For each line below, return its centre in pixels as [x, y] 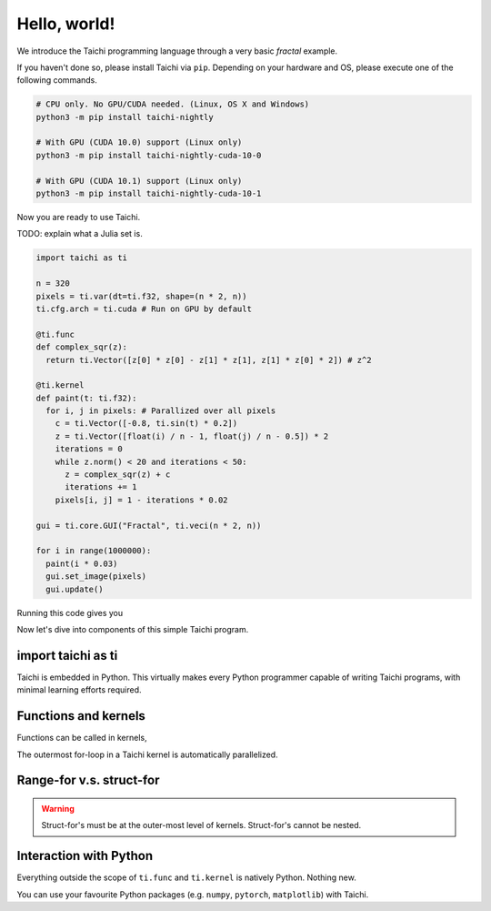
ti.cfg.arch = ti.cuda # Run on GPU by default [144, 309]
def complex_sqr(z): [81, 347]
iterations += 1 [101, 487]
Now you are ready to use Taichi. [79, 218]
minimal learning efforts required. [79, 690]
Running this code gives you [70, 612]
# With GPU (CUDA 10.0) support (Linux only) [139, 142]
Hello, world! [66, 24]
